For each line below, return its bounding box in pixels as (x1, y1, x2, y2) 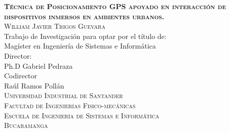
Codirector (4, 70, 37, 81)
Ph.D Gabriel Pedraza (4, 60, 73, 71)
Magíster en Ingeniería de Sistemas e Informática (4, 40, 156, 51)
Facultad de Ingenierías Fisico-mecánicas (4, 100, 136, 110)
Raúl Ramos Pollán (4, 80, 64, 91)
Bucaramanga (4, 120, 48, 130)
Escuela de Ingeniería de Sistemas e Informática (4, 110, 160, 120)
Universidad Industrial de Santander (4, 90, 123, 101)
